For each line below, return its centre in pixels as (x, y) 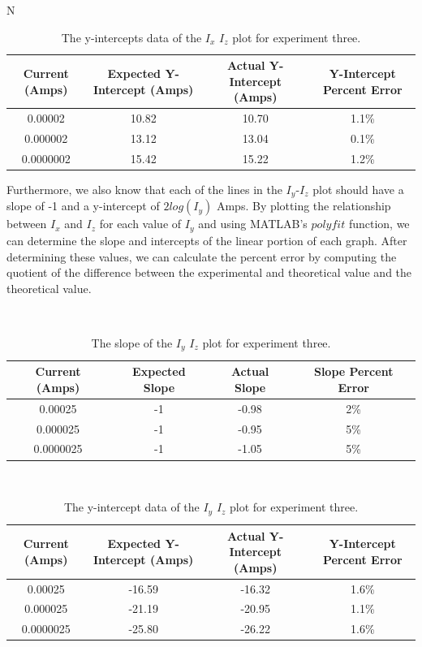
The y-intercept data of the (131, 507)
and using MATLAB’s (253, 224)
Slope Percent (353, 371)
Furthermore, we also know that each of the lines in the (144, 189)
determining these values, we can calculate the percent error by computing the (202, 256)
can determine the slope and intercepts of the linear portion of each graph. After (207, 240)
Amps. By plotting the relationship (304, 206)
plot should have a (358, 189)
